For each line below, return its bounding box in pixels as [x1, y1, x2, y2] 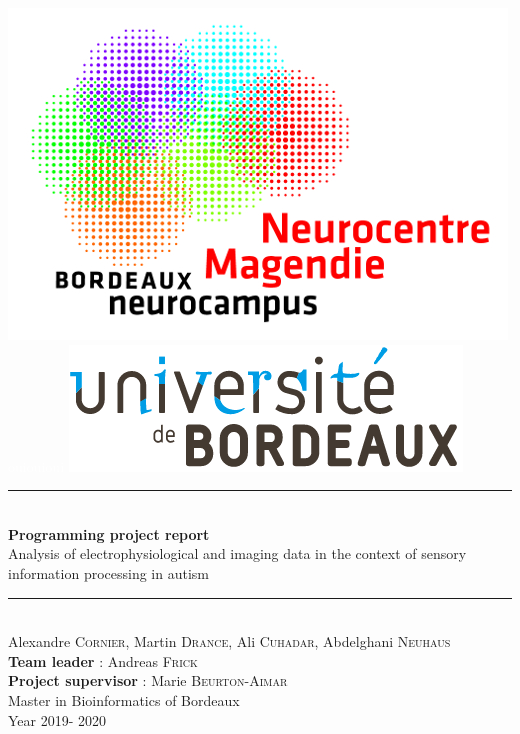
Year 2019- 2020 [8, 709, 107, 730]
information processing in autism [8, 562, 209, 583]
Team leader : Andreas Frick [8, 650, 198, 671]
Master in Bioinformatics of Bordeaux [8, 689, 240, 710]
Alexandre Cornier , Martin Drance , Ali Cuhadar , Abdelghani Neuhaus [8, 631, 451, 652]
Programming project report [8, 523, 210, 544]
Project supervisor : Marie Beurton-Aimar [8, 670, 288, 691]
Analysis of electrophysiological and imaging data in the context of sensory [8, 543, 467, 564]
